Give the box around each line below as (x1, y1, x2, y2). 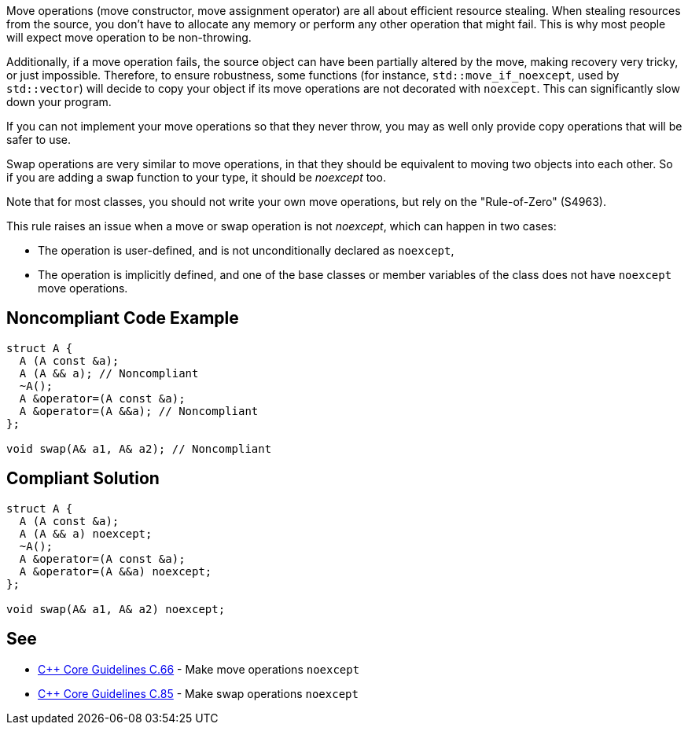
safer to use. (6, 133, 72, 146)
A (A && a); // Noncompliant (19, 366, 199, 380)
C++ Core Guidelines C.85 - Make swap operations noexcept (38, 686, 359, 700)
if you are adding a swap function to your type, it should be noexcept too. (6, 171, 386, 184)
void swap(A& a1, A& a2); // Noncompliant (6, 442, 272, 455)
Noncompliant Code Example (6, 308, 239, 329)
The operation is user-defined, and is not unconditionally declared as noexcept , (38, 244, 454, 257)
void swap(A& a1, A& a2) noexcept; (6, 602, 226, 615)
